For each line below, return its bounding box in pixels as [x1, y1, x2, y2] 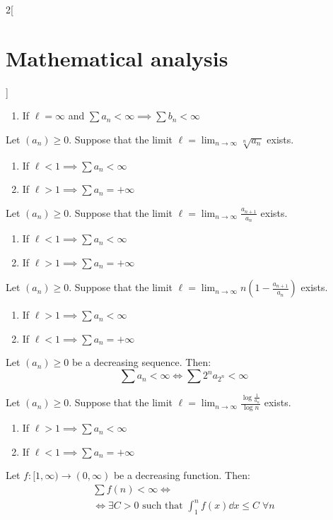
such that [142, 501, 183, 512]
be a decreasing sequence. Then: [71, 355, 211, 370]
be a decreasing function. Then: [113, 468, 250, 483]
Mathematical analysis [6, 43, 228, 72]
